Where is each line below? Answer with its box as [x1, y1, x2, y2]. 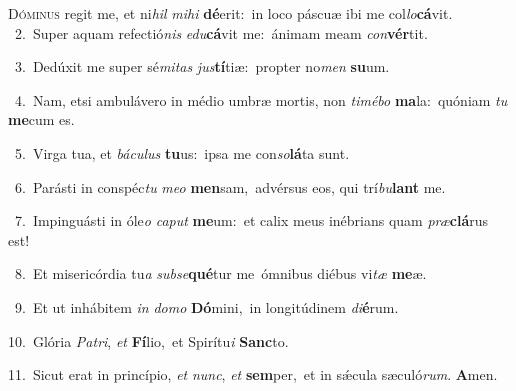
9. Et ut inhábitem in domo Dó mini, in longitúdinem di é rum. [14, 296, 399, 317]
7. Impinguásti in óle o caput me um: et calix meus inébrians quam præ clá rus [14, 210, 489, 231]
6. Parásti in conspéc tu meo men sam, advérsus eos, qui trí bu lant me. [14, 176, 446, 197]
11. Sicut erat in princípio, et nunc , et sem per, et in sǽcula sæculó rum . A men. [8, 364, 498, 385]
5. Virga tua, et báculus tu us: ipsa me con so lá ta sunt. [14, 142, 350, 163]
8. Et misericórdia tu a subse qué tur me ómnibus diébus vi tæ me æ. [14, 263, 427, 284]
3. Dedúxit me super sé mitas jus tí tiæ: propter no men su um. [14, 56, 390, 77]
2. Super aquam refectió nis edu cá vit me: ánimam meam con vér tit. [14, 22, 428, 43]
